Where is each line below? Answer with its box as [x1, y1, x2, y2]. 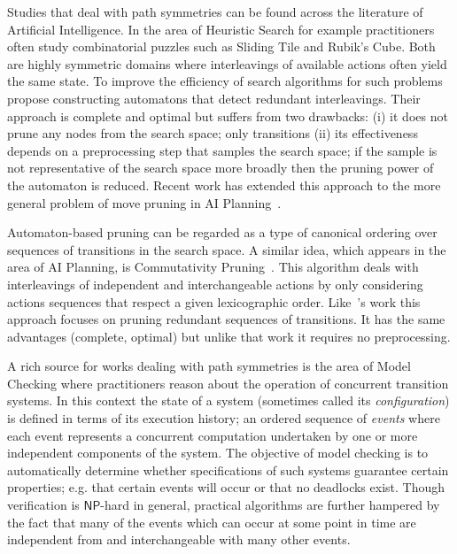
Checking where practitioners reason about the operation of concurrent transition [7, 373, 449, 392]
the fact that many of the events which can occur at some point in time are [7, 512, 416, 531]
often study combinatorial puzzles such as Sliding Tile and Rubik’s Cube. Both [7, 37, 436, 56]
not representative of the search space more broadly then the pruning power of [7, 158, 434, 177]
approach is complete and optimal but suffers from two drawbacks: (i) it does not [7, 106, 448, 125]
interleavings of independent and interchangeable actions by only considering [7, 274, 423, 293]
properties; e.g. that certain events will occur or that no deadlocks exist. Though [7, 478, 445, 496]
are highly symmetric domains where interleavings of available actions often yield [7, 54, 447, 73]
